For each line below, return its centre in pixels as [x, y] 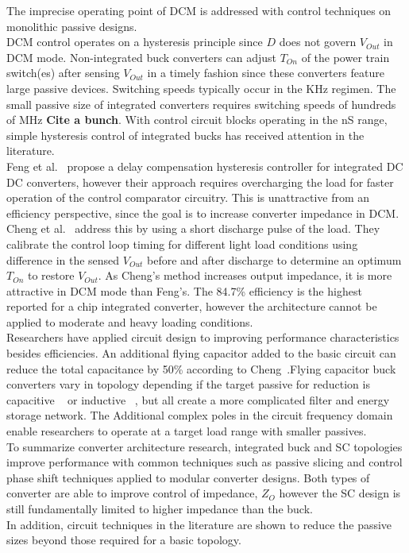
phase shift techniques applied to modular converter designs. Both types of [188, 477]
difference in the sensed [63, 259]
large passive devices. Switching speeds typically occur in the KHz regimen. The [201, 88]
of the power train [345, 57]
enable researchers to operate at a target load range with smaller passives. [187, 431]
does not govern [318, 42]
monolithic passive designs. [72, 26]
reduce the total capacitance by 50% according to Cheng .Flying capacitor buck [201, 368]
